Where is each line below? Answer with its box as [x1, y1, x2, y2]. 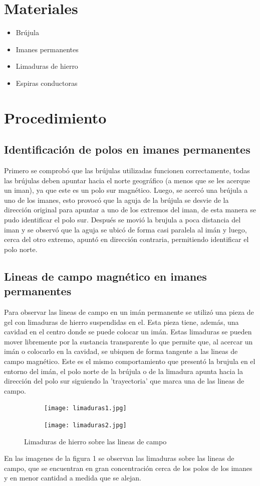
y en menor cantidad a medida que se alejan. [4, 472, 141, 483]
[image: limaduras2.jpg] [44, 422, 127, 429]
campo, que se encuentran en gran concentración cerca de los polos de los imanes [4, 462, 252, 473]
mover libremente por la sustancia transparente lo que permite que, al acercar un [4, 336, 253, 346]
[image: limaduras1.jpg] [44, 405, 127, 412]
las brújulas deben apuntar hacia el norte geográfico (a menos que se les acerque [4, 175, 250, 185]
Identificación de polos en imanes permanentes [4, 142, 250, 157]
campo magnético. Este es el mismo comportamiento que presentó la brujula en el [4, 355, 255, 366]
